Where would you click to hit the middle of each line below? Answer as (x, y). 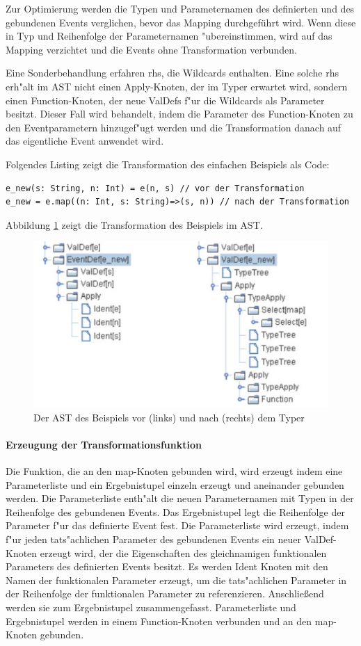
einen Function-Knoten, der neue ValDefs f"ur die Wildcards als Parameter (165, 100)
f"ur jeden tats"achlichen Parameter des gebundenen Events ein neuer (154, 539)
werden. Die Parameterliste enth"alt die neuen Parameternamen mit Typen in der (180, 498)
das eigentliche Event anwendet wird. (85, 141)
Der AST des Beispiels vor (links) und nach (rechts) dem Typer (169, 417)
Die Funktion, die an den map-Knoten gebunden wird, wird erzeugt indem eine (174, 471)
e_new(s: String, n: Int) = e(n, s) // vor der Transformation (155, 188)
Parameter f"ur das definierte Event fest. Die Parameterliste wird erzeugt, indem (177, 525)
